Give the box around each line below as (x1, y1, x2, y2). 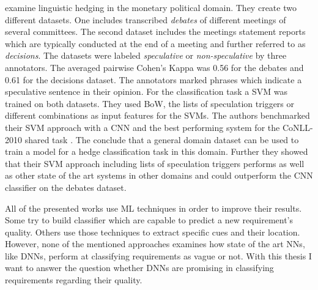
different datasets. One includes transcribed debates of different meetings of (5, 13, 286, 26)
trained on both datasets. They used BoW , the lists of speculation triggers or (5, 97, 295, 110)
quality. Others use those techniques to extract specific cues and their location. (5, 225, 300, 238)
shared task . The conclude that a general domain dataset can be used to (24, 133, 299, 146)
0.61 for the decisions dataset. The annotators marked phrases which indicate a (5, 73, 302, 86)
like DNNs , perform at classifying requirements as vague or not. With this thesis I (5, 249, 312, 262)
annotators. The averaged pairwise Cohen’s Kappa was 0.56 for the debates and (5, 61, 304, 73)
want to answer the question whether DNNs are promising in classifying (5, 261, 274, 274)
